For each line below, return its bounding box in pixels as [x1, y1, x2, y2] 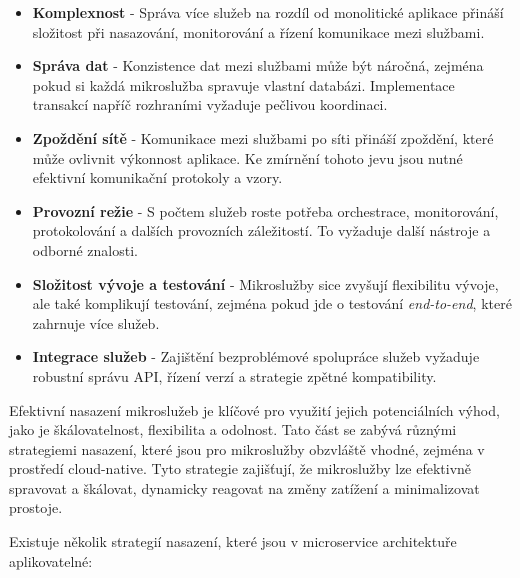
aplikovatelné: [9, 550, 93, 571]
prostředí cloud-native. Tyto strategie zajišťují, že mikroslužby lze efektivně [9, 458, 472, 479]
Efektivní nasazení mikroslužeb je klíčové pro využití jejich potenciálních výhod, [9, 399, 500, 420]
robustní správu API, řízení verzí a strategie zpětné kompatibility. [32, 365, 437, 386]
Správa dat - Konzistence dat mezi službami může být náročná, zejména [32, 55, 484, 76]
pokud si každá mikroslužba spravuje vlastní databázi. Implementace [32, 74, 455, 95]
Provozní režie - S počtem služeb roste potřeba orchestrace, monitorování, [32, 200, 499, 221]
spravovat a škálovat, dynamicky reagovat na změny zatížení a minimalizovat [9, 477, 480, 498]
